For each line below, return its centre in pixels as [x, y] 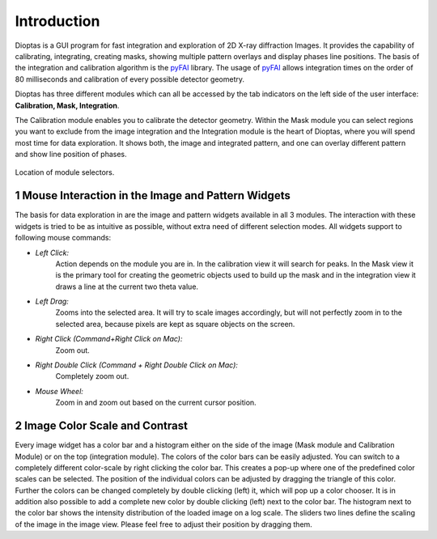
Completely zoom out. [92, 376]
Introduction [57, 21]
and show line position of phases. [71, 155]
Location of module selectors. [65, 172]
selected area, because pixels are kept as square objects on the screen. [175, 324]
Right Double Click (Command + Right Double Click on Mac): [137, 365]
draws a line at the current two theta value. [127, 286]
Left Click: [52, 253]
